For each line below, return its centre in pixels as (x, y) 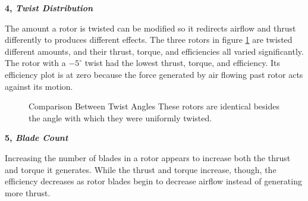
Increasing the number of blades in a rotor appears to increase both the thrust (148, 157)
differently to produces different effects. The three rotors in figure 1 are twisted (149, 40)
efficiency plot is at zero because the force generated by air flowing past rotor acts (154, 74)
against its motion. (39, 86)
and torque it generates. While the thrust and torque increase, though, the (141, 169)
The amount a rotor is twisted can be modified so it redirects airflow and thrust (150, 28)
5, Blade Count (37, 138)
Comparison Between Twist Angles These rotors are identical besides (154, 106)
